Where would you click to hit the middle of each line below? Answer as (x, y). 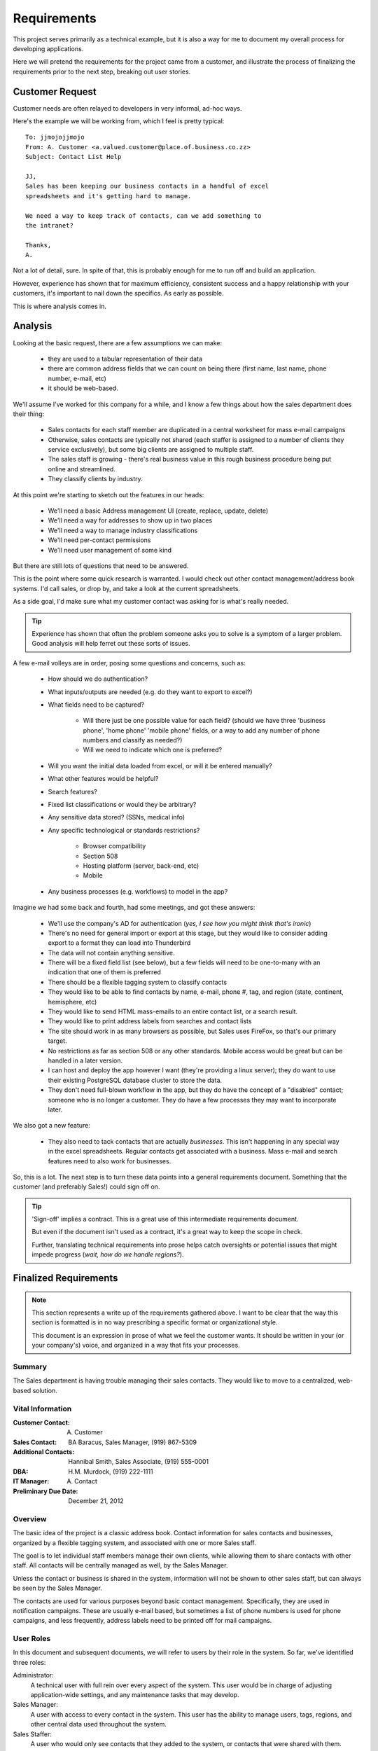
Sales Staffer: (33, 1734)
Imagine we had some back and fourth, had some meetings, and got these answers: (134, 908)
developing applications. (48, 48)
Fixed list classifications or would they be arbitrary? (122, 805)
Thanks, (38, 245)
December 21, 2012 (96, 1501)
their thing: (29, 414)
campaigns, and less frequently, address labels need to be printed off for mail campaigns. (142, 1621)
